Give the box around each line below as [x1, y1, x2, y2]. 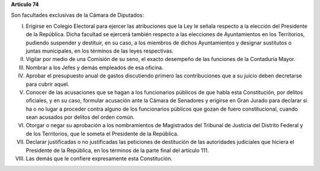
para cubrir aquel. [25, 80, 69, 88]
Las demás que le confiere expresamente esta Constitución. [25, 155, 173, 162]
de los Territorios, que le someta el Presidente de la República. [25, 130, 179, 137]
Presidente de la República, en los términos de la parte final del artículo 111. [25, 147, 209, 154]
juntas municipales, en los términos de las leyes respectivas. [25, 47, 174, 54]
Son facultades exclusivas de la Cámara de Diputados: [11, 12, 145, 19]
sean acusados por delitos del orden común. [25, 114, 135, 121]
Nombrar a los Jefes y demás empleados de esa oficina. [25, 64, 164, 71]
